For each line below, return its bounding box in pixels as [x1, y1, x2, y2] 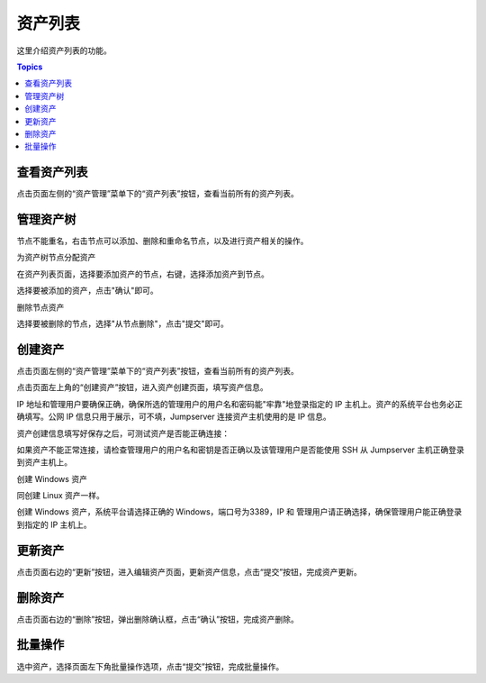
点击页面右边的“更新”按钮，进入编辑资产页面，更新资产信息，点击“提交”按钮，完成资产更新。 [16, 566, 362, 577]
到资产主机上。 [16, 457, 72, 468]
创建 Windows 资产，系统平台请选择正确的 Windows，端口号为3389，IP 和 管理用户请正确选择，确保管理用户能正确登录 [16, 506, 463, 517]
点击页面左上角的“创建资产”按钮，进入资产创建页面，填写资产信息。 [16, 382, 269, 393]
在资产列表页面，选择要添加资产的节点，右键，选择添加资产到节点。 [16, 269, 269, 279]
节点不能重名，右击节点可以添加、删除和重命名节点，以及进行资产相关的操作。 [16, 235, 309, 247]
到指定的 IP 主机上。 [16, 519, 92, 530]
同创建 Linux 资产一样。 [16, 490, 105, 501]
